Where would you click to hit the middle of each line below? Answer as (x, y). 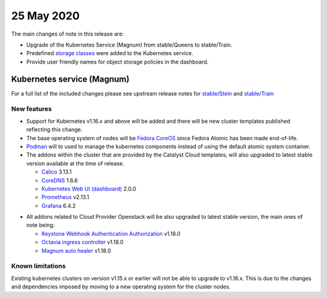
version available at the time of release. (75, 163)
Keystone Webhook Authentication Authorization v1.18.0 (111, 233)
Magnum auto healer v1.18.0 (76, 250)
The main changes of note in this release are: (68, 34)
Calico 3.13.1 (57, 172)
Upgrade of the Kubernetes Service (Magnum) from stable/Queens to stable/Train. (129, 45)
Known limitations (38, 266)
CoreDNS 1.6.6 (60, 180)
